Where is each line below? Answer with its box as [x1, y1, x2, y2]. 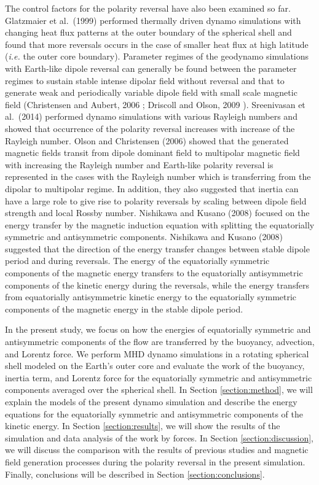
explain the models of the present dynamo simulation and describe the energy [5, 395, 297, 408]
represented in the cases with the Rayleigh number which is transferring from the [5, 170, 311, 183]
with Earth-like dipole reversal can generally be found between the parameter [5, 61, 297, 74]
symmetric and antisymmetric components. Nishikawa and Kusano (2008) [5, 230, 283, 243]
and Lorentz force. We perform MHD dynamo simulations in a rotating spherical [5, 347, 309, 360]
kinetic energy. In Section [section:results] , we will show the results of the [5, 419, 280, 432]
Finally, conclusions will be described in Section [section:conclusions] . [5, 467, 265, 480]
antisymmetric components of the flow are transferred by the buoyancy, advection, [5, 335, 315, 348]
